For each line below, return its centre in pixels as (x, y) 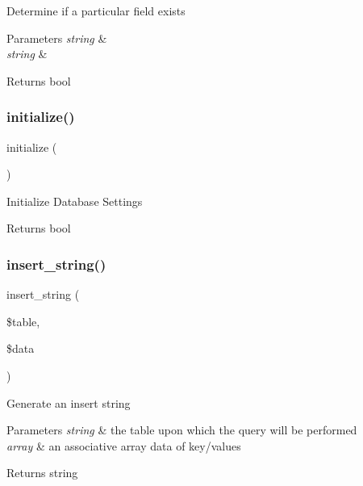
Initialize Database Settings (75, 201)
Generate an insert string (69, 402)
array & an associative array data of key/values (124, 445)
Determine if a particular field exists (96, 10)
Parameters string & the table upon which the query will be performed (182, 430)
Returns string (42, 473)
